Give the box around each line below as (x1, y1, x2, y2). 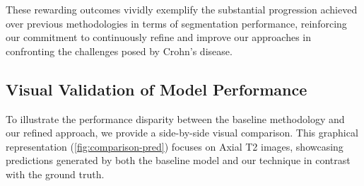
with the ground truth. (6, 166, 105, 181)
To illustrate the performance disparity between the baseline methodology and (6, 111, 345, 126)
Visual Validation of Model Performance (6, 78, 307, 100)
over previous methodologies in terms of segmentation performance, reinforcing (6, 16, 347, 30)
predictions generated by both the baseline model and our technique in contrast (6, 153, 351, 168)
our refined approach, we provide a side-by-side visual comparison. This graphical (6, 125, 358, 140)
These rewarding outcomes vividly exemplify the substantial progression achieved (6, 2, 358, 16)
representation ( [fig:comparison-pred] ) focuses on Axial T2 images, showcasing (6, 139, 344, 153)
